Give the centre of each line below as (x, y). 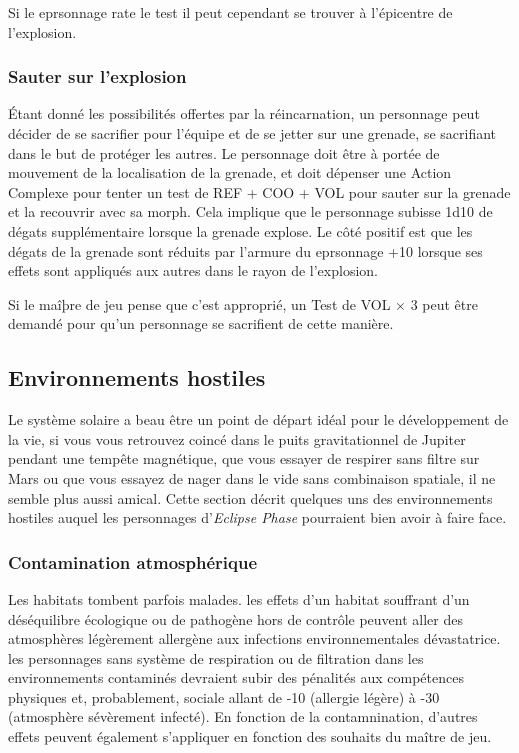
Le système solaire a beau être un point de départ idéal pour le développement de (258, 419)
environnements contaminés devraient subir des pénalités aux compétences (236, 677)
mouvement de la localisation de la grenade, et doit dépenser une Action (230, 172)
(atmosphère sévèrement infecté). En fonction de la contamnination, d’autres (243, 716)
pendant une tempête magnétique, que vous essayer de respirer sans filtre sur (244, 458)
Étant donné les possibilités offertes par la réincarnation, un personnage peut (244, 113)
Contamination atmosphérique (133, 561)
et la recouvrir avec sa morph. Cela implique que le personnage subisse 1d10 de (250, 211)
